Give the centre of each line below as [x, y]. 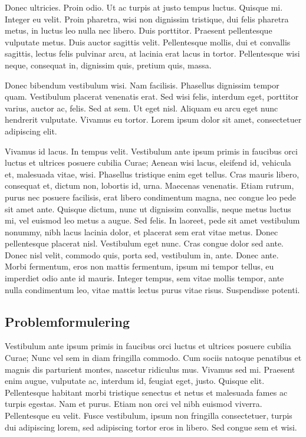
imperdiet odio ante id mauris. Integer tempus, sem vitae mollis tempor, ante [144, 278]
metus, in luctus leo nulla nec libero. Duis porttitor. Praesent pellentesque [139, 30]
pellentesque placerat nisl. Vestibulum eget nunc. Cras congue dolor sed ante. [144, 243]
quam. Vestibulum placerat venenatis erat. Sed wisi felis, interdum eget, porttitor [152, 96]
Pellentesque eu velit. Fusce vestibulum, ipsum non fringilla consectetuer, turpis [149, 415]
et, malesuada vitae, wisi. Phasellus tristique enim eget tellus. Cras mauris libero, [152, 174]
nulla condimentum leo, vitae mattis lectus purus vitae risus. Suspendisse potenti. [152, 289]
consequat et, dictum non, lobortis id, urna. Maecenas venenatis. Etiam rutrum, [149, 185]
